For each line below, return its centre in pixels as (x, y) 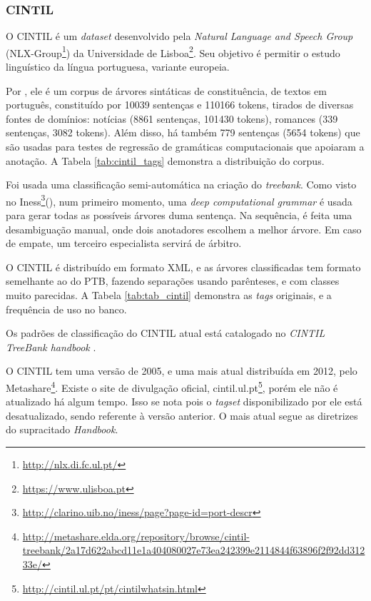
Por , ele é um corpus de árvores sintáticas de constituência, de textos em (166, 90)
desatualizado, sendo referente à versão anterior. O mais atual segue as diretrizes (182, 415)
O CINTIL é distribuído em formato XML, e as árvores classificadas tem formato (183, 267)
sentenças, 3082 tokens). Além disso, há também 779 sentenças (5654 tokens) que (183, 132)
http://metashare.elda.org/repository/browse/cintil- (136, 536)
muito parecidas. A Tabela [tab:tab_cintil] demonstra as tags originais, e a (169, 295)
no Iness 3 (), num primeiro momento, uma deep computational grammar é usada (179, 200)
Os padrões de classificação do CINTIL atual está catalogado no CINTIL (166, 333)
